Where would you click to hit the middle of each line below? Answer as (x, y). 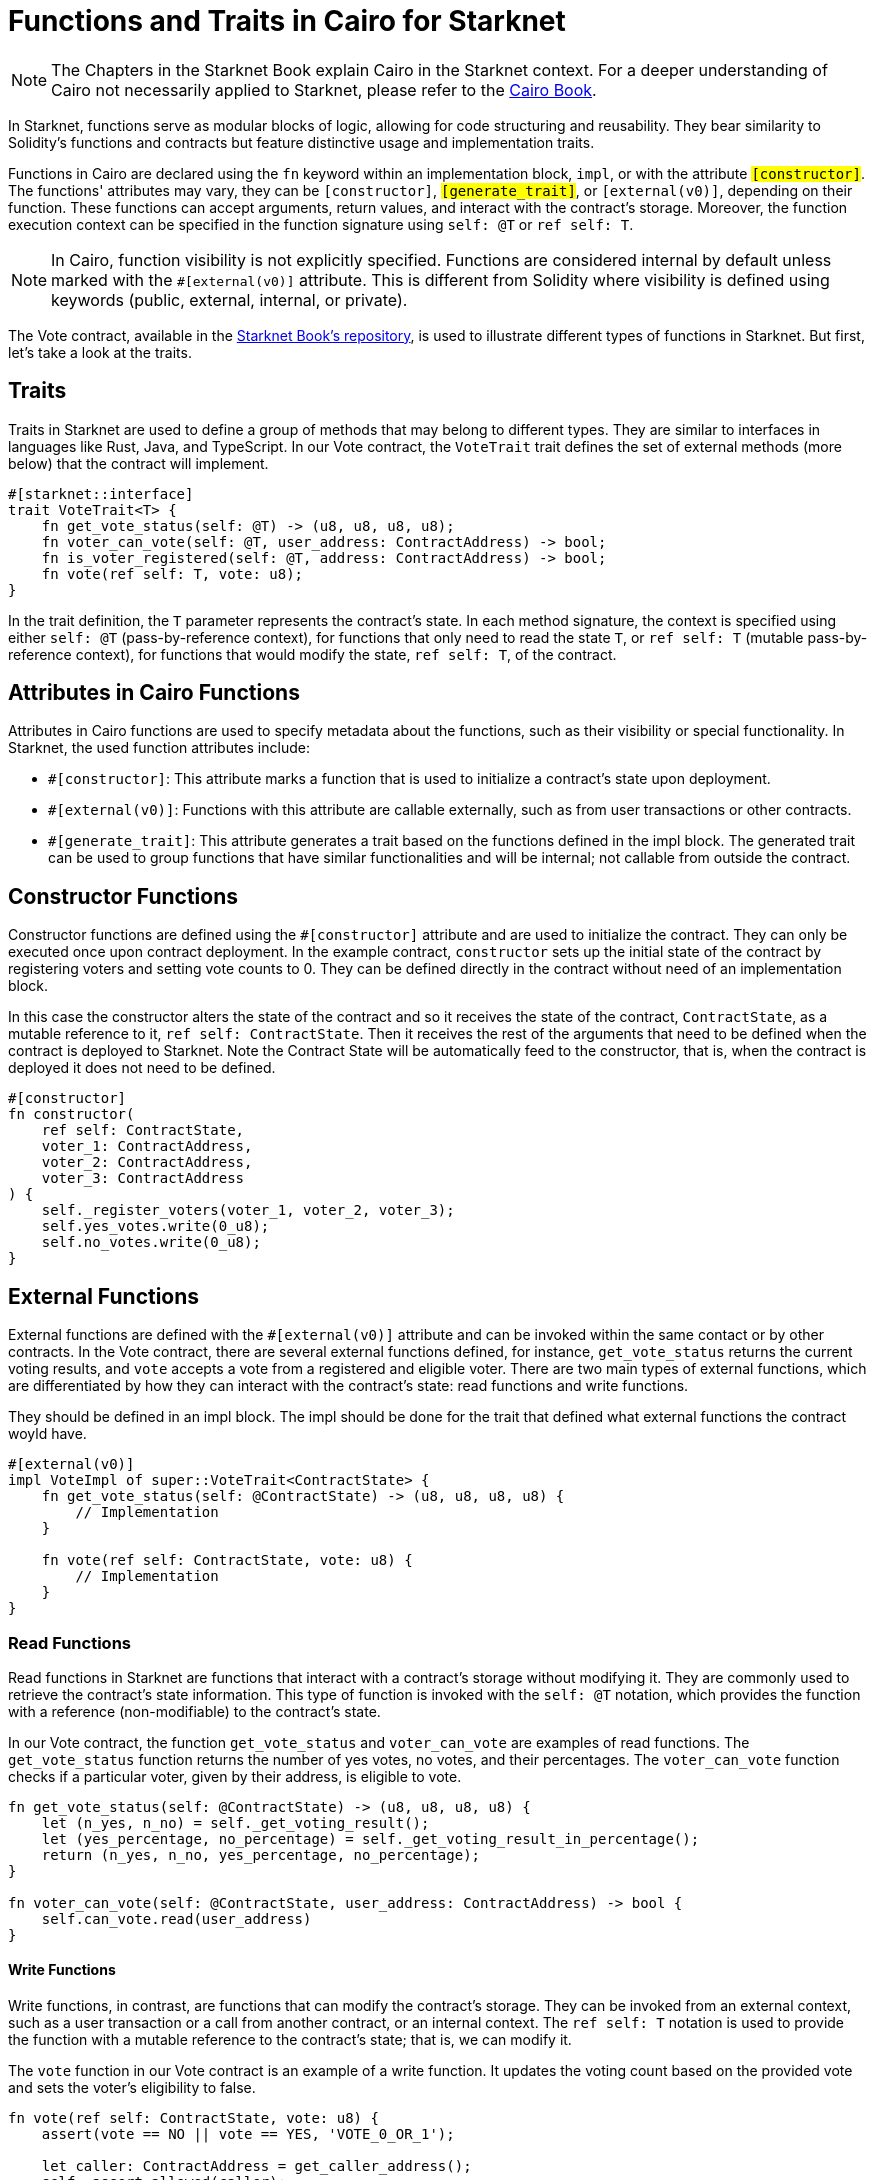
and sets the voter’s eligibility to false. (132, 2088)
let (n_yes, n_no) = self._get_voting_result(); (235, 1822)
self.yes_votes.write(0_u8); (155, 1226)
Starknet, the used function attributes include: (159, 748)
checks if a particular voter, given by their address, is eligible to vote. (235, 1776)
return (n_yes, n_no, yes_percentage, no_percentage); (261, 1854)
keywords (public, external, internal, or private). (229, 299)
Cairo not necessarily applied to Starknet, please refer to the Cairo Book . (324, 89)
